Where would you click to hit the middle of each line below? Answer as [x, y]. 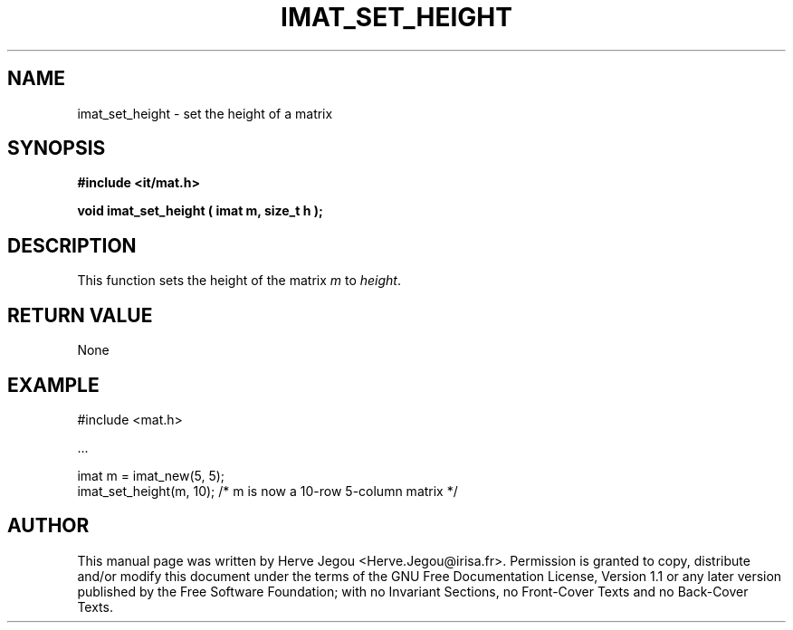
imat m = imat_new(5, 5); [151, 475]
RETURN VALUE [80, 315]
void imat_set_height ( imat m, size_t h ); [200, 211]
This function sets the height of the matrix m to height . [239, 281]
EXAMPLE [53, 385]
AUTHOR [48, 526]
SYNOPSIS [57, 148]
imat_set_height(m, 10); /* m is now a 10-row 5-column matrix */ [268, 491]
